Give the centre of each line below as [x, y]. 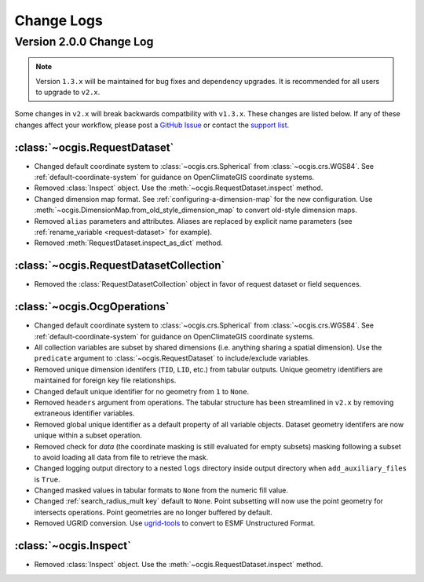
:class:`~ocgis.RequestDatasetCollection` [120, 266]
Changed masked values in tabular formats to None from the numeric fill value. [161, 490]
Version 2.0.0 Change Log [84, 42]
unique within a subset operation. [88, 435]
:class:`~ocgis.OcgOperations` [92, 307]
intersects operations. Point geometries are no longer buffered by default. [153, 512]
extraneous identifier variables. [84, 413]
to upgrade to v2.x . [68, 92]
